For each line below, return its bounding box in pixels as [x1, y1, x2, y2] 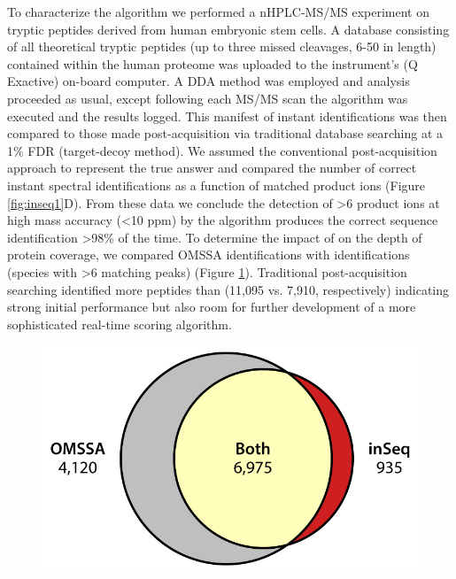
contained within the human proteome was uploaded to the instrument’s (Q [7, 54, 418, 73]
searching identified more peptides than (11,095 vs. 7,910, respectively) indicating [7, 280, 449, 298]
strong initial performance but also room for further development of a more [7, 297, 416, 316]
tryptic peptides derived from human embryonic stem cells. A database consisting [7, 19, 450, 38]
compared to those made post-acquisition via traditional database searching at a [7, 124, 444, 143]
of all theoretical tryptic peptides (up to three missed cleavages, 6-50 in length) [7, 37, 437, 56]
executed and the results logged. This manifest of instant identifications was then [7, 106, 447, 125]
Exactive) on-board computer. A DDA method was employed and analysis [7, 72, 410, 90]
